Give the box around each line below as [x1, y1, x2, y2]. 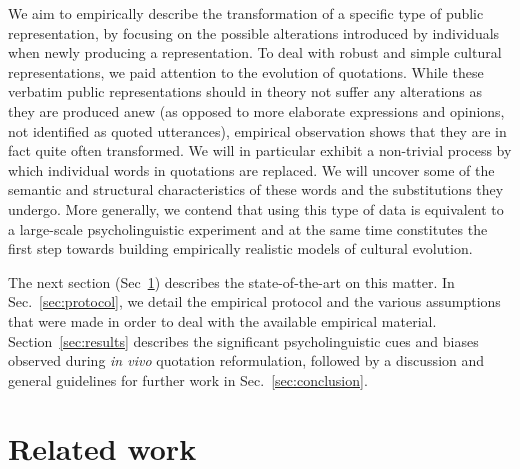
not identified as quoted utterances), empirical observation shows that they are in [8, 120, 507, 141]
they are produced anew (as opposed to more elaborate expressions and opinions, [8, 100, 505, 121]
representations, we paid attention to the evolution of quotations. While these [8, 61, 484, 82]
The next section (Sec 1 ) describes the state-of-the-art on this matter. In [8, 271, 455, 292]
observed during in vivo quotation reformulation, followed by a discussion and [8, 350, 485, 371]
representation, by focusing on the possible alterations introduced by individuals [8, 22, 500, 43]
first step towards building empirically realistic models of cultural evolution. [8, 238, 473, 259]
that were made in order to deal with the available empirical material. [8, 310, 437, 331]
